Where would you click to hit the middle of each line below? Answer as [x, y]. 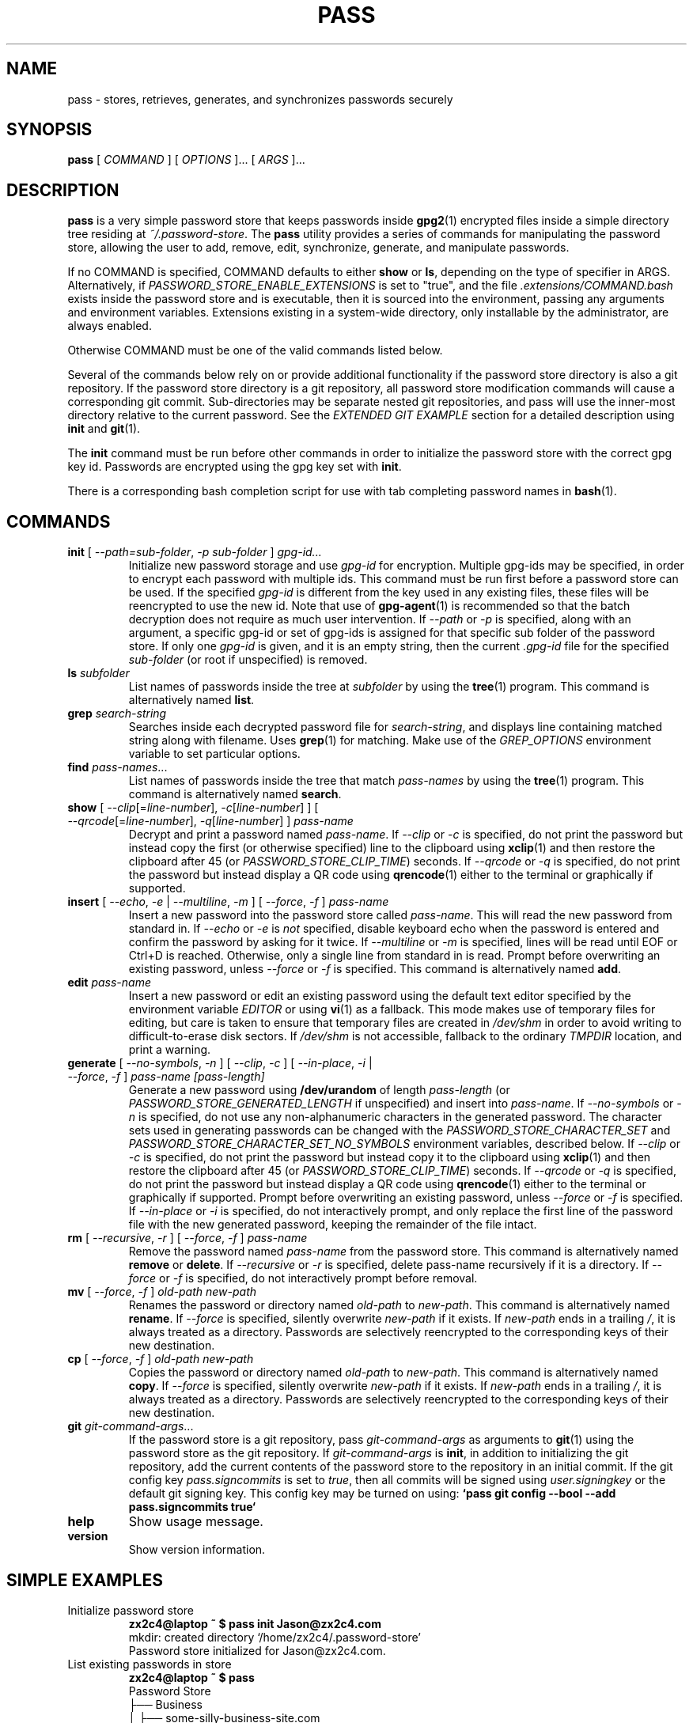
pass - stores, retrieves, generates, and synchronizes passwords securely [260, 99]
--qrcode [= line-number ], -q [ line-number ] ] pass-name [210, 821]
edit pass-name [110, 983]
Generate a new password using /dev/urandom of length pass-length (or [319, 1090]
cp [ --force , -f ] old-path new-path [161, 1359]
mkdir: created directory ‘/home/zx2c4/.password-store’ [275, 1637]
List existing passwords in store [150, 1664]
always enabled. [110, 326]
